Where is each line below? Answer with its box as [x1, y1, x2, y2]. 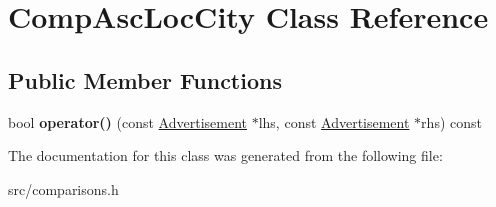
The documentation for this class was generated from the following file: [8, 145, 443, 166]
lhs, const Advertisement [258, 111, 410, 132]
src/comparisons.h [8, 178, 119, 199]
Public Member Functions [8, 64, 282, 95]
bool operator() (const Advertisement [8, 111, 247, 132]
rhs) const [421, 111, 482, 132]
